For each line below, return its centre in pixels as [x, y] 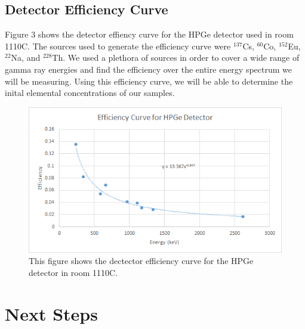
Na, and [26, 58]
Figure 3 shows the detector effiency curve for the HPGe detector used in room [149, 34]
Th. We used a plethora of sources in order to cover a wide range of [176, 58]
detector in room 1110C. [73, 272]
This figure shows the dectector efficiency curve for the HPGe [141, 261]
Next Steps [51, 313]
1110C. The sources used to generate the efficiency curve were [118, 46]
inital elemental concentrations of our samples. [90, 93]
